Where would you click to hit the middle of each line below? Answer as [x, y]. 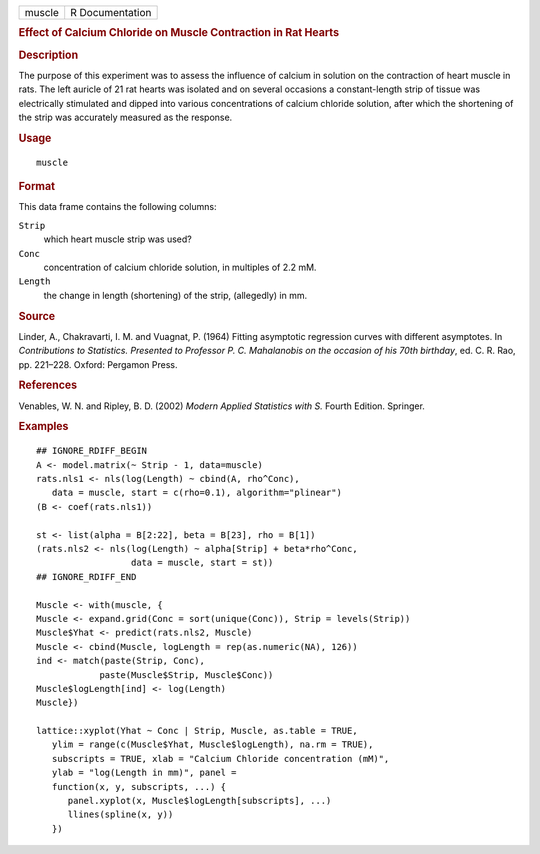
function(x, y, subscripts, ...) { [139, 786]
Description [48, 55]
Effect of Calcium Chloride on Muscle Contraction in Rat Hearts [179, 33]
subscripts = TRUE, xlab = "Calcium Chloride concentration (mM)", [220, 758]
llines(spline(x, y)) [120, 814]
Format [36, 187]
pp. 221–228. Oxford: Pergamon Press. [98, 364]
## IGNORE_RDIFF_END [86, 576]
